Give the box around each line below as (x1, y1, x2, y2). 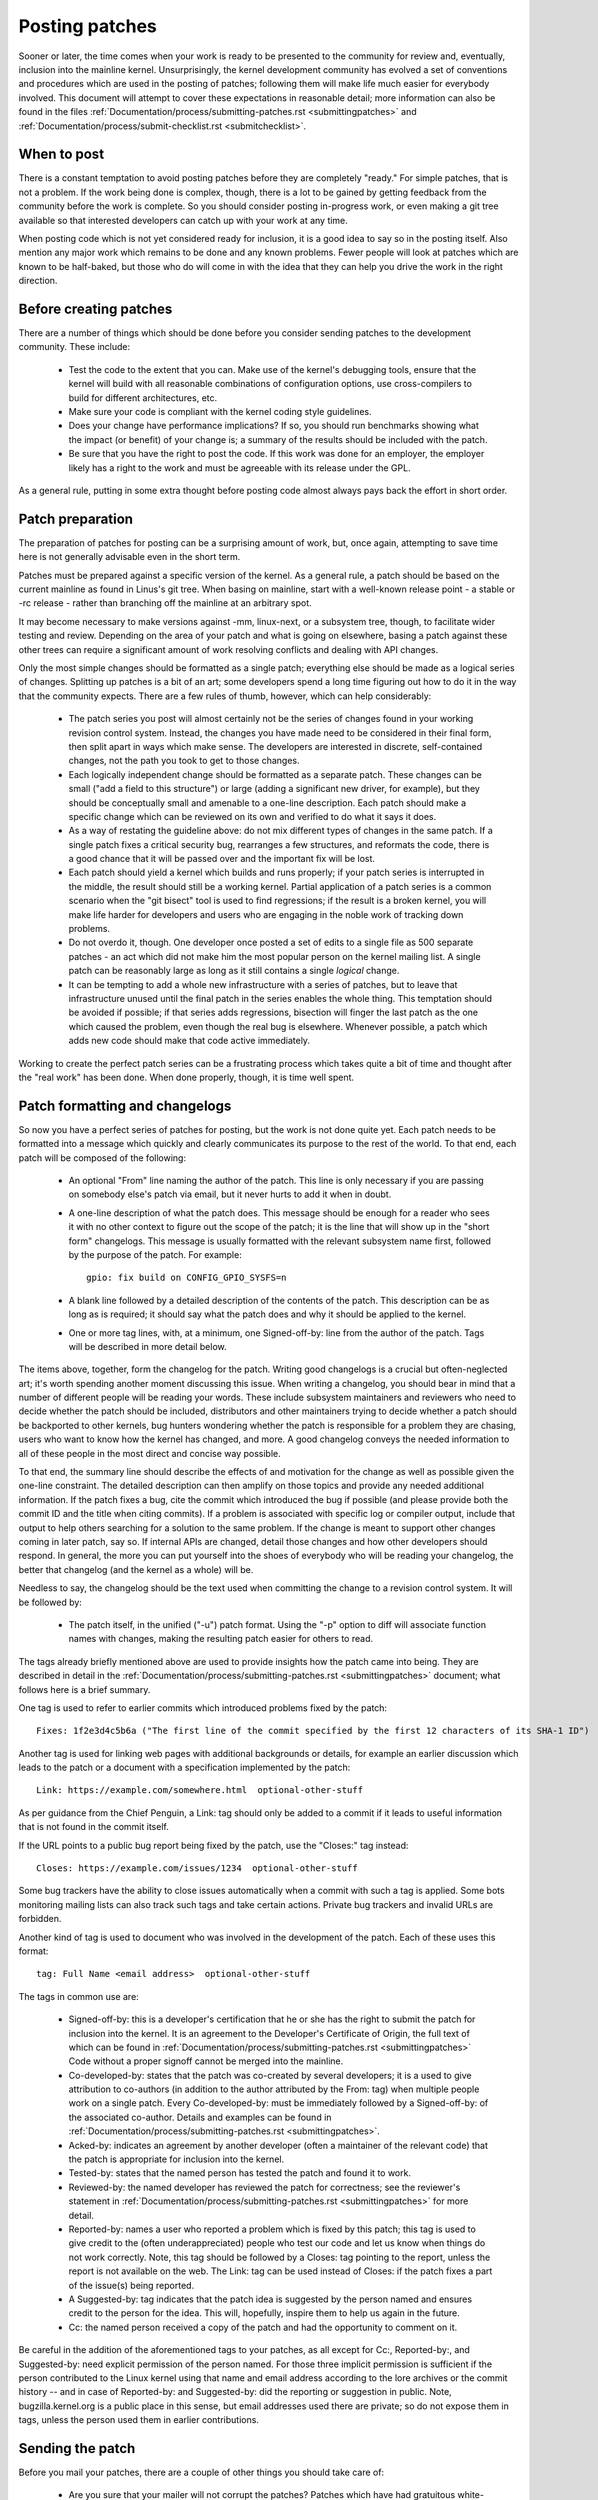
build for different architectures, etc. (68, 391, 218, 404)
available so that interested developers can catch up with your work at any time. (18, 214, 349, 226)
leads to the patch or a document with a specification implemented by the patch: (18, 1761, 351, 1774)
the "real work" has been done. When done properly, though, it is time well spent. (18, 1071, 355, 1083)
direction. (18, 275, 58, 287)
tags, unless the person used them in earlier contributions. (18, 2414, 260, 2426)
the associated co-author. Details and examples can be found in (68, 2111, 332, 2123)
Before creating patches (18, 300, 173, 317)
